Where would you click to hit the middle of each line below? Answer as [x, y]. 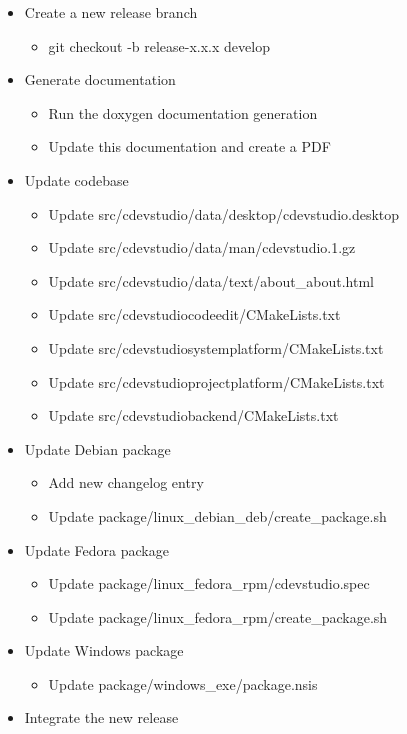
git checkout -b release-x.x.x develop [159, 45]
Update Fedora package [96, 549]
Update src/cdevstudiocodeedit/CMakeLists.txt [194, 314]
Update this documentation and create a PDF [189, 146]
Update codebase [76, 179]
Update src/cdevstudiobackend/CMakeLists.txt [193, 415]
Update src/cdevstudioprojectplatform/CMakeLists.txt [216, 381]
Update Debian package [97, 448]
